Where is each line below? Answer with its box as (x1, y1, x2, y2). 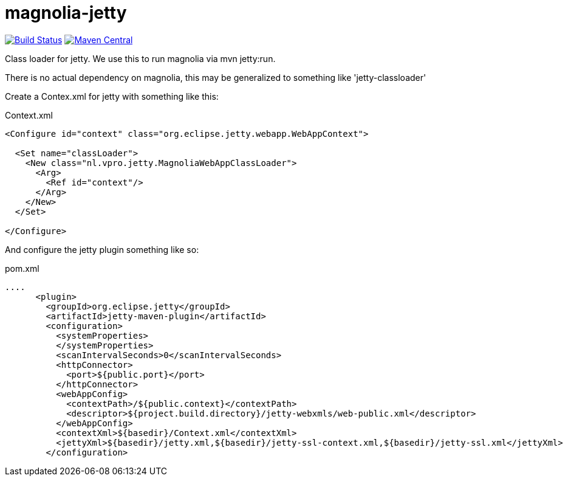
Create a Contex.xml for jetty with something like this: (5, 91, 219, 102)
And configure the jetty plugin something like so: (5, 244, 199, 255)
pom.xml (5, 263, 39, 274)
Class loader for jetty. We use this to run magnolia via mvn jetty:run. (5, 53, 276, 64)
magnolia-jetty (5, 2, 127, 23)
